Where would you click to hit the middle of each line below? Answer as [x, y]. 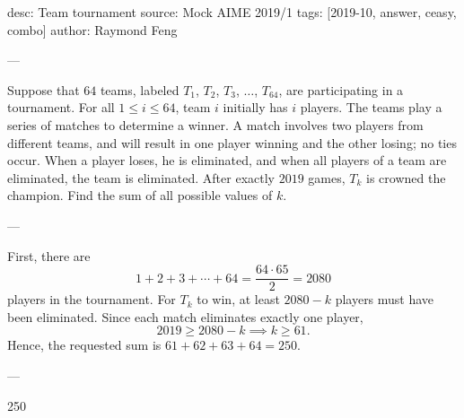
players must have [385, 299]
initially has [255, 107]
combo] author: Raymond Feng [92, 29]
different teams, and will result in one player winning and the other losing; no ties [232, 142]
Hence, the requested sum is [84, 345]
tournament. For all [61, 107]
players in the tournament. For [92, 299]
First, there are [49, 255]
